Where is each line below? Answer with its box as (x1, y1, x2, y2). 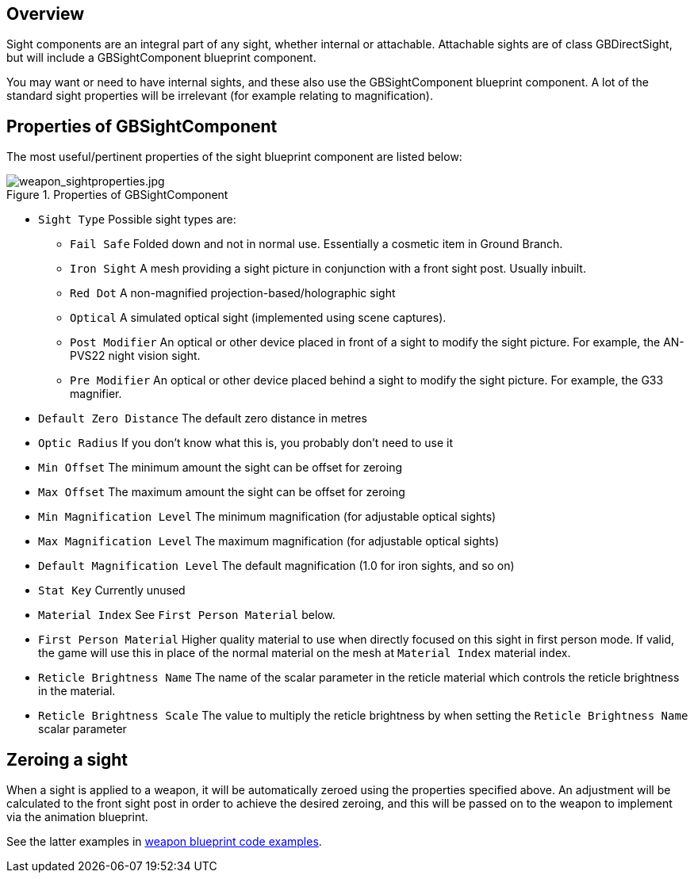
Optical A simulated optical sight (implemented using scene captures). (70, 311, 447, 325)
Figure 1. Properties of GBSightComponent (6, 188, 228, 202)
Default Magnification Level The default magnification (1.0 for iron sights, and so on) (38, 559, 515, 573)
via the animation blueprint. (6, 810, 148, 824)
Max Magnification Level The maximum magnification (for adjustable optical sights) (38, 534, 500, 548)
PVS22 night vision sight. (70, 349, 201, 363)
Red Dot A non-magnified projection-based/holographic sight (70, 286, 396, 300)
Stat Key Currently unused (38, 583, 186, 598)
